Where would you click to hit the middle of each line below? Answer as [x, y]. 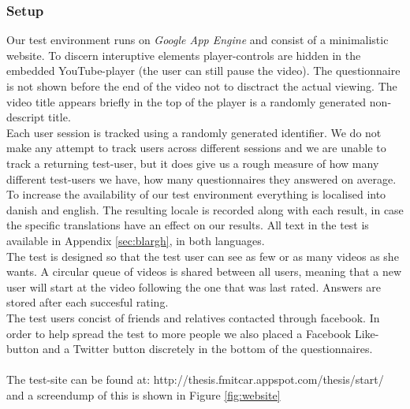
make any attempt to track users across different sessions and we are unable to [196, 148]
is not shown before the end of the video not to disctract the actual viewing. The [202, 86]
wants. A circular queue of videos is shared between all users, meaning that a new [204, 271]
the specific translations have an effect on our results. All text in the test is [188, 225]
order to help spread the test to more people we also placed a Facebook [179, 333]
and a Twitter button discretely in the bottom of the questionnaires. [207, 349]
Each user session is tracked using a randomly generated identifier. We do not [194, 132]
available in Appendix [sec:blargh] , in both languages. [136, 240]
